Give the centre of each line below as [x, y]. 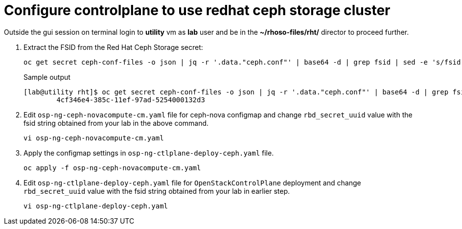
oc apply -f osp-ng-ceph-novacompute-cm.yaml [112, 168]
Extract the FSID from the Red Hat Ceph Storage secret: [113, 47]
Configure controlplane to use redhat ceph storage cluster [197, 10]
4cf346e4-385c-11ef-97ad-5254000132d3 [131, 100]
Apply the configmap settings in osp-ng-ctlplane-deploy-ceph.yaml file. [149, 153]
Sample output [47, 77]
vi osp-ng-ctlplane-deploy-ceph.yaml [96, 206]
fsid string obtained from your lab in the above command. [116, 123]
